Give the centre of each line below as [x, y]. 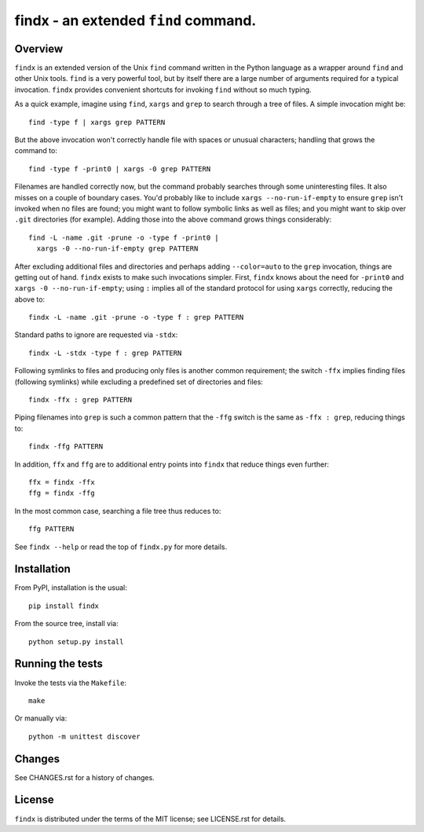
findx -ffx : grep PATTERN [80, 400]
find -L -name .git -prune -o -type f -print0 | [124, 237]
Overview [39, 48]
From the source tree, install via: [66, 624]
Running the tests [59, 664]
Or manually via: [41, 718]
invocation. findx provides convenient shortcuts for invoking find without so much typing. [163, 90]
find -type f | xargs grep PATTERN [97, 122]
